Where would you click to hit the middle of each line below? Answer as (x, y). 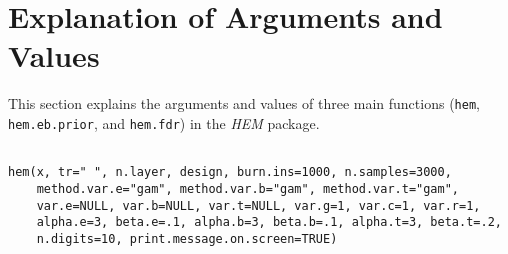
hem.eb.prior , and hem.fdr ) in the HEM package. (164, 122)
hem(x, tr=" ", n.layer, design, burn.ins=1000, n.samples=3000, (230, 172)
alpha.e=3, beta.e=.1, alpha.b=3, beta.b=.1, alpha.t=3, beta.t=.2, (269, 222)
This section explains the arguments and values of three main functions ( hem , (244, 103)
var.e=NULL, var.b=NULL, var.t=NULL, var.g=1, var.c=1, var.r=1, (258, 205)
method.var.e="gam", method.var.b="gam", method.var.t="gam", (248, 188)
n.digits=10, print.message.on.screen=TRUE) (187, 238)
